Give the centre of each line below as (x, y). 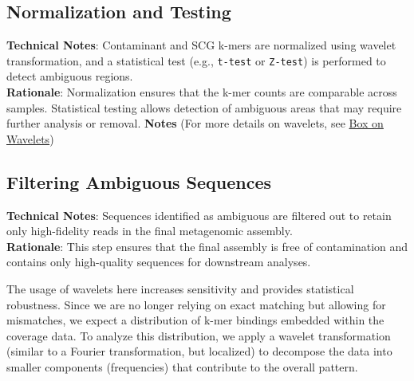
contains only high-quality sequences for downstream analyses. (159, 262)
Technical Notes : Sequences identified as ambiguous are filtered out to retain (199, 215)
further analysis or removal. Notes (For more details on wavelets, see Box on (195, 123)
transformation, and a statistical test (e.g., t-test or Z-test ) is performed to (196, 60)
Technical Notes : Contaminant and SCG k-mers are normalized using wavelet (201, 45)
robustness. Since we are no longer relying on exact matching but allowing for (196, 304)
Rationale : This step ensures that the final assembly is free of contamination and (207, 246)
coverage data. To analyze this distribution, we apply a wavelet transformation (199, 335)
